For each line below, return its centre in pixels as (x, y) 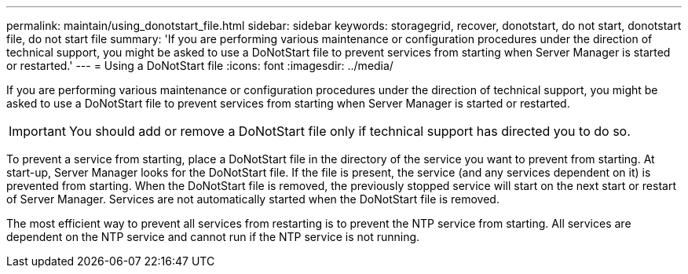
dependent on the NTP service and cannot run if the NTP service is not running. (213, 237)
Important (37, 131)
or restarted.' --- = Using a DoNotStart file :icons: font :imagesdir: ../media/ (200, 66)
